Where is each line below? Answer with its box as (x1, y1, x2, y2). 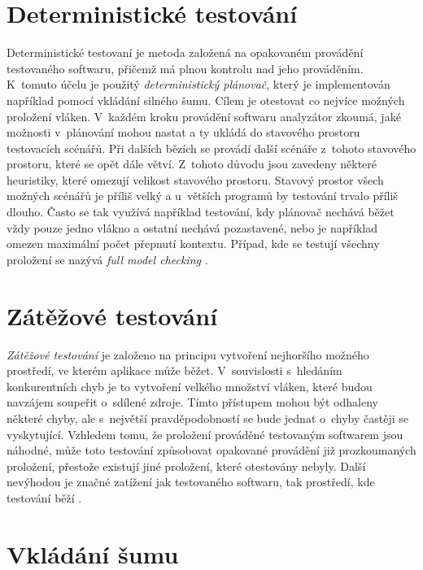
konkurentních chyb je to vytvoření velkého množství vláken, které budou (7, 377, 373, 394)
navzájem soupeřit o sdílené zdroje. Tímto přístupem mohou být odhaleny (7, 394, 378, 411)
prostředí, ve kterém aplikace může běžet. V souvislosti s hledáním (7, 362, 342, 379)
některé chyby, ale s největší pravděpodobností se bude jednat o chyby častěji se (7, 409, 409, 426)
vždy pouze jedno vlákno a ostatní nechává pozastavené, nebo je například (7, 219, 377, 236)
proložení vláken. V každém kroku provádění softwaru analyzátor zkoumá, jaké (7, 107, 401, 124)
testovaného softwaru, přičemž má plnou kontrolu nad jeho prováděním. (7, 59, 364, 76)
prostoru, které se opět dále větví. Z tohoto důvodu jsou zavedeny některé (7, 155, 377, 172)
